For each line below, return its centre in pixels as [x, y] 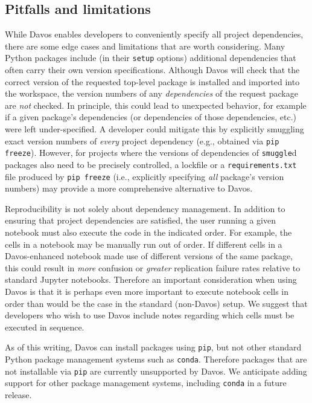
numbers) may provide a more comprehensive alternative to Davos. [129, 188]
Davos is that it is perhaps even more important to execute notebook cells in [147, 291]
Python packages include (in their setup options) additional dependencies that [151, 58]
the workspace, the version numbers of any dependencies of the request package [151, 93]
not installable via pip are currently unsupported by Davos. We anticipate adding [156, 371]
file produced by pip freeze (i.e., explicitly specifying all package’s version [145, 176]
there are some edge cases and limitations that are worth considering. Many [145, 46]
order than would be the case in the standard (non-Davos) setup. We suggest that [156, 303]
